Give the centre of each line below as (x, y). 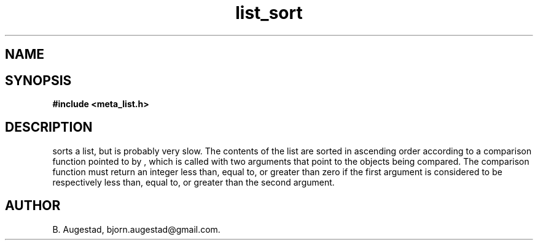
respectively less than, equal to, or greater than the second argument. (193, 182)
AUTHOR (33, 206)
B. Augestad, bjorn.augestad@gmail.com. (136, 229)
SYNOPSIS (38, 80)
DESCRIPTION (49, 127)
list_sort (269, 13)
